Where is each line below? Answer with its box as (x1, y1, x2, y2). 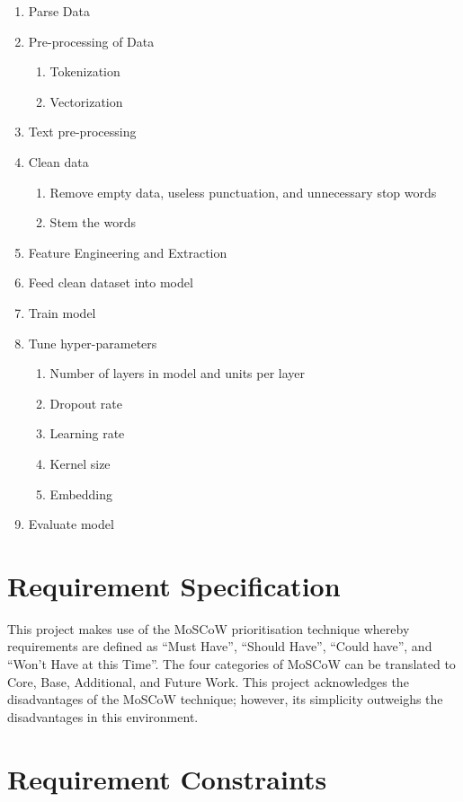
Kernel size (49, 454, 111, 472)
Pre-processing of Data (28, 31, 155, 50)
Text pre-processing (28, 122, 137, 141)
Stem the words (49, 213, 136, 232)
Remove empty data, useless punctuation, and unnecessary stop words (49, 182, 437, 201)
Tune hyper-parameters (28, 333, 157, 352)
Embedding (49, 484, 113, 503)
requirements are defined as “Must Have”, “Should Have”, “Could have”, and (7, 637, 432, 656)
